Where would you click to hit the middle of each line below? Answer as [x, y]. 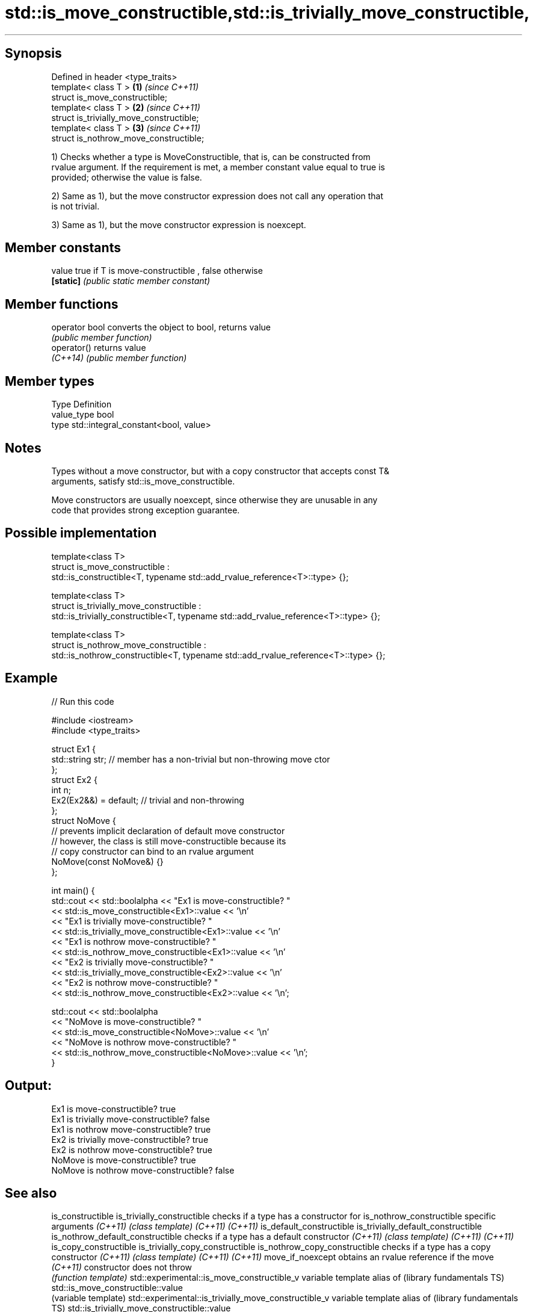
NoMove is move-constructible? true [124, 1160]
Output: [28, 1086]
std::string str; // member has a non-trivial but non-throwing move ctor [191, 759]
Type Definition [82, 404]
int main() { [73, 890]
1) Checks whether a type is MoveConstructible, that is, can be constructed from [211, 156]
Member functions [62, 304]
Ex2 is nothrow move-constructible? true [132, 1150]
